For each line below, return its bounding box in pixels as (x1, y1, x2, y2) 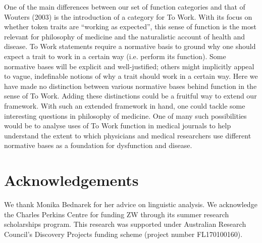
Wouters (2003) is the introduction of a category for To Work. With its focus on (4, 11, 252, 22)
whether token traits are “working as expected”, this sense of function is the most (4, 21, 256, 32)
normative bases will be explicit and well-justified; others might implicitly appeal (4, 61, 254, 71)
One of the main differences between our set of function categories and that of (4, 2, 245, 12)
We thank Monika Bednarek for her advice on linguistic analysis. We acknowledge (4, 199, 257, 210)
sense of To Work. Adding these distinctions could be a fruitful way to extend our (4, 90, 257, 101)
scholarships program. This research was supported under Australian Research (4, 219, 246, 229)
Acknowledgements (4, 170, 139, 190)
